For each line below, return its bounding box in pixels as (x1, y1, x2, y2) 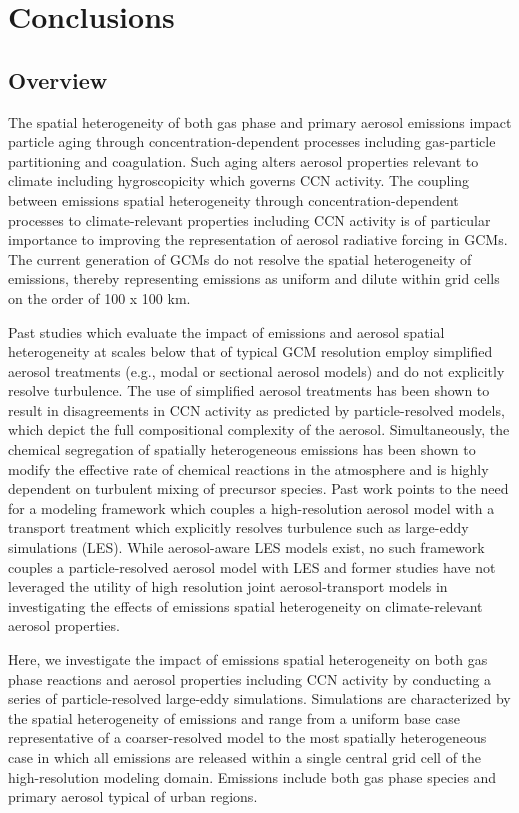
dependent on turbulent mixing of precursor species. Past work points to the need (8, 478, 509, 499)
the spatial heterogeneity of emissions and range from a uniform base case (8, 707, 461, 728)
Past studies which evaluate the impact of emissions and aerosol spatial (8, 321, 445, 342)
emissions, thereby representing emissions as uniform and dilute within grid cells (8, 268, 500, 289)
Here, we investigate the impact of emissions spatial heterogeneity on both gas (8, 649, 488, 670)
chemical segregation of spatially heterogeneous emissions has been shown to (8, 439, 476, 460)
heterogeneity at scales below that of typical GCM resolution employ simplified (8, 341, 493, 362)
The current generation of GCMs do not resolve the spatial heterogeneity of (8, 248, 472, 269)
